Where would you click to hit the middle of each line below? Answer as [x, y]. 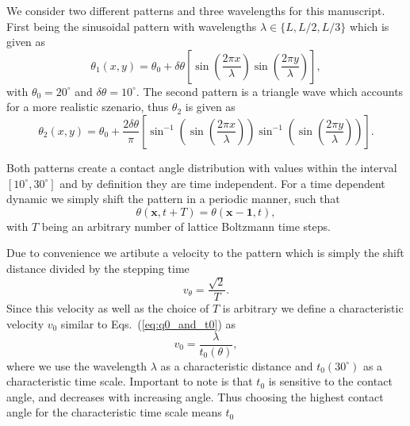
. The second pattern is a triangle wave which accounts [270, 91]
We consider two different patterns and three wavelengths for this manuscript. [196, 10]
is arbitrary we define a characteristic [313, 308]
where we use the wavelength [77, 365]
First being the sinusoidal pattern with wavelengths [132, 26]
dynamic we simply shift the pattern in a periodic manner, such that [173, 199]
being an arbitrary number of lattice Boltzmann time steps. [186, 226]
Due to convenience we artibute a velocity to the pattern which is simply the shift [205, 253]
